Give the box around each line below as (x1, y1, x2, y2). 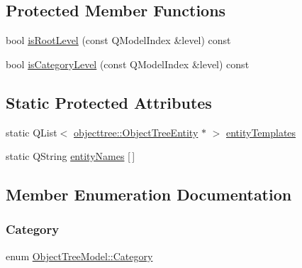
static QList (6, 124, 57, 139)
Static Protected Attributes (6, 91, 212, 113)
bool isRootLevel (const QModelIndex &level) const (6, 33, 231, 48)
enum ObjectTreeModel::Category (6, 248, 153, 263)
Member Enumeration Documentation (6, 183, 292, 205)
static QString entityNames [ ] (6, 149, 135, 164)
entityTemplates (225, 124, 296, 139)
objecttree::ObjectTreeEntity (74, 124, 198, 139)
